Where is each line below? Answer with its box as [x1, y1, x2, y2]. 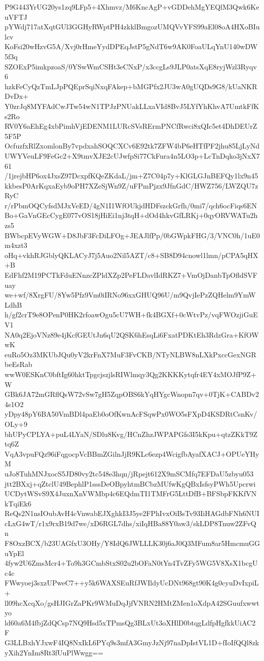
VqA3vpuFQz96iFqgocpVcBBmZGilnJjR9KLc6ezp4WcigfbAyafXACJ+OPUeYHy [5, 448, 259, 459]
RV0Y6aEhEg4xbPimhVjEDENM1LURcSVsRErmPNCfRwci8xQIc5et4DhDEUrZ [5, 121, 257, 131]
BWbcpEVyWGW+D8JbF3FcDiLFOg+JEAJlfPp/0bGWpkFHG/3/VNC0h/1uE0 [5, 230, 260, 240]
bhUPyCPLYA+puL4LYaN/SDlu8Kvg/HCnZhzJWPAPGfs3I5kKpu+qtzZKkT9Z [5, 428, 258, 439]
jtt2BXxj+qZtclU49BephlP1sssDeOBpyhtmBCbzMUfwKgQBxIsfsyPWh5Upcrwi [5, 478, 256, 489]
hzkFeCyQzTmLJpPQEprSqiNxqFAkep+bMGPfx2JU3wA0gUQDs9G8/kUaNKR [5, 81, 257, 91]
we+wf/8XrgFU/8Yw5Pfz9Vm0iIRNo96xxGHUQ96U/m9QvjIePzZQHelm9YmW [5, 289, 256, 300]
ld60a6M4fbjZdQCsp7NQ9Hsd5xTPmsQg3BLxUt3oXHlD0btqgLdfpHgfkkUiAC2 [5, 617, 256, 628]
